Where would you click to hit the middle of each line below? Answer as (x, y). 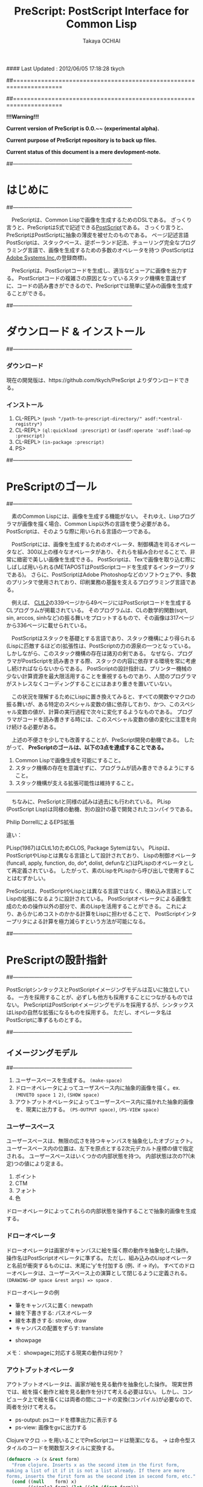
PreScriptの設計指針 (57, 960)
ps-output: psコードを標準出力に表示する (66, 1420)
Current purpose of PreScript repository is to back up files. (82, 140)
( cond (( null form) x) (44, 1482)
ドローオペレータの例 (33, 1292)
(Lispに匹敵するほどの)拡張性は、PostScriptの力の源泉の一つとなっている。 (100, 646)
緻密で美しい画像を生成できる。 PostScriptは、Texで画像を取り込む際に (106, 560)
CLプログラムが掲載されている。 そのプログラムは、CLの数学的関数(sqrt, (97, 610)
